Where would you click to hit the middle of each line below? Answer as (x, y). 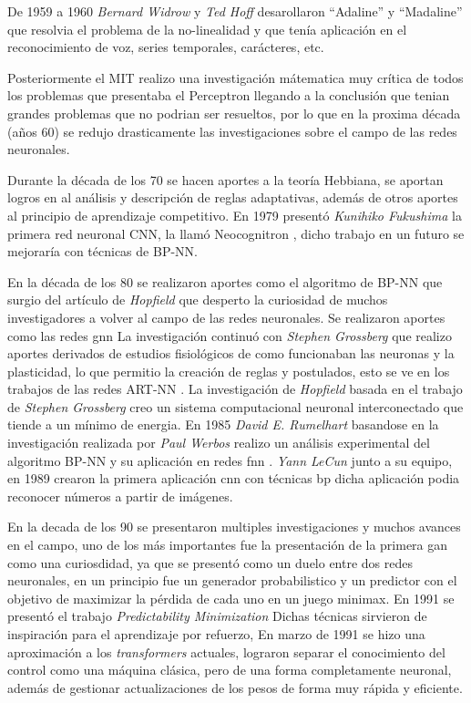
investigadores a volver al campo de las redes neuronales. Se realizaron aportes (226, 317)
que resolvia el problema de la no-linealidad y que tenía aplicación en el (207, 29)
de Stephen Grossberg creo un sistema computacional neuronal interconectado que (235, 406)
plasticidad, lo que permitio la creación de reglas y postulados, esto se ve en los (229, 371)
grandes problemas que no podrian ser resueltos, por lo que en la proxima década (234, 113)
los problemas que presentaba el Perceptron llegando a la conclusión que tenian (229, 95)
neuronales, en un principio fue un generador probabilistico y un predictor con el (232, 580)
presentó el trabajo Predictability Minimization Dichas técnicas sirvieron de (217, 616)
